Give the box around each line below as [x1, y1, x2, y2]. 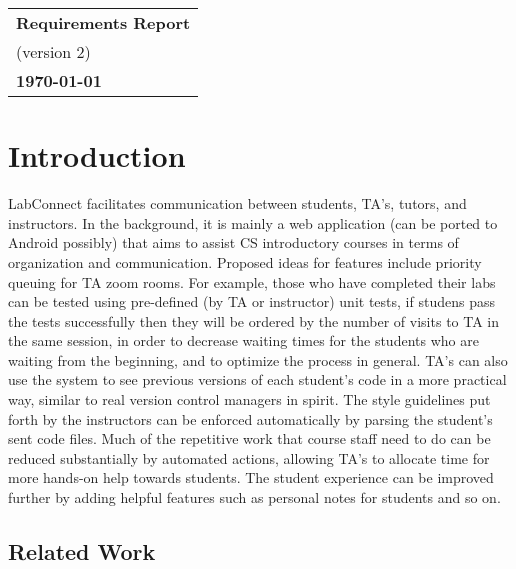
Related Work [8, 536, 156, 567]
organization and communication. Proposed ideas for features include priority [8, 251, 482, 272]
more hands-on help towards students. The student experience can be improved [8, 467, 494, 488]
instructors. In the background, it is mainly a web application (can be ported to [8, 212, 498, 233]
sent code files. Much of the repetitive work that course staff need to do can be [8, 428, 491, 449]
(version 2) [16, 40, 91, 63]
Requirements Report [16, 11, 191, 34]
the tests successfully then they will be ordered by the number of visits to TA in [8, 310, 500, 331]
